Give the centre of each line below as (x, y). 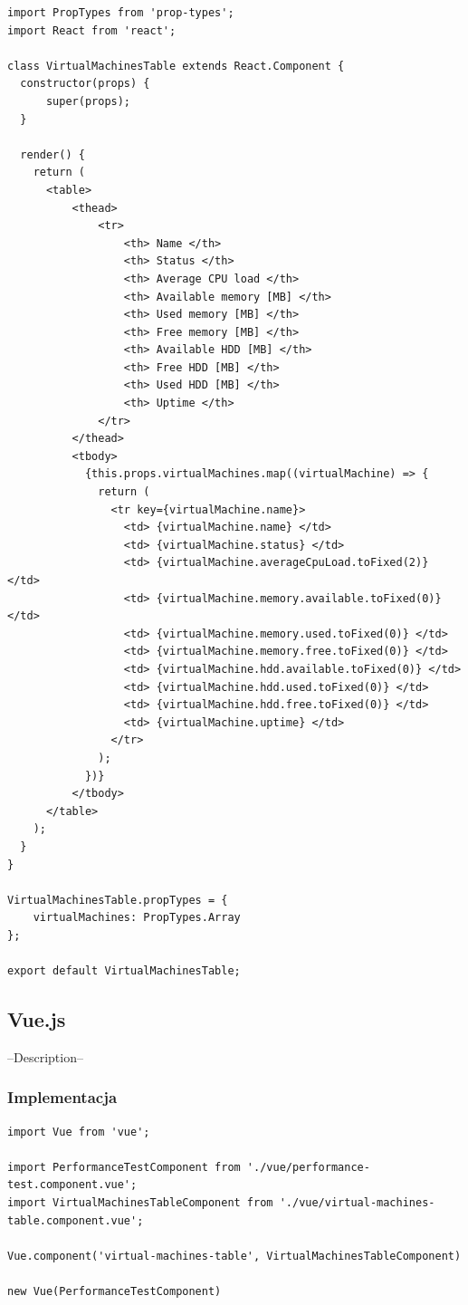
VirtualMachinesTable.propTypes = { (118, 900)
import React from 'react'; (92, 30)
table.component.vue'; (76, 1220)
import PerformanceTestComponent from (124, 1167)
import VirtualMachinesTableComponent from (140, 1203)
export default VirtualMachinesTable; (124, 971)
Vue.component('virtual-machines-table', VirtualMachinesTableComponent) (234, 1256)
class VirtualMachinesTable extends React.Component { (176, 66)
